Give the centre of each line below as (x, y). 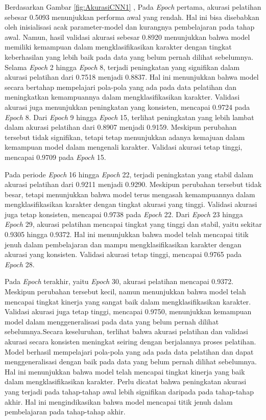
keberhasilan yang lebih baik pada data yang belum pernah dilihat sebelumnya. (129, 56)
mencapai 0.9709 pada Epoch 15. (55, 157)
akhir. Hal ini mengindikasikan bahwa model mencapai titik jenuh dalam (119, 401)
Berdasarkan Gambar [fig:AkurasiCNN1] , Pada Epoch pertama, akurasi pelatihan (133, 7)
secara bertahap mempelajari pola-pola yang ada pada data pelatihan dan (121, 87)
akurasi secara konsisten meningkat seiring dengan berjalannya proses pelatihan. (130, 341)
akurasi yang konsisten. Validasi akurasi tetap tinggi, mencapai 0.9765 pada (123, 254)
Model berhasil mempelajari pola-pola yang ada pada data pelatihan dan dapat (129, 351)
